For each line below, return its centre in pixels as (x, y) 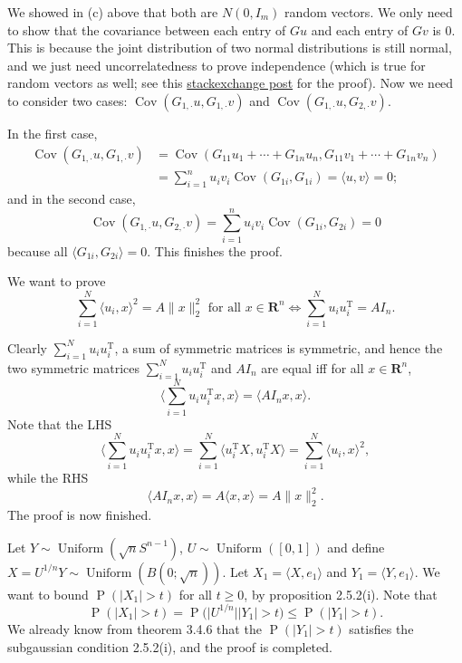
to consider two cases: (67, 100)
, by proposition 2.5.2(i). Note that (341, 594)
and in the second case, (72, 198)
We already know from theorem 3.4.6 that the (135, 628)
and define (356, 547)
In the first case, (53, 133)
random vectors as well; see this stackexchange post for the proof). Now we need (231, 83)
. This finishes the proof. (215, 250)
